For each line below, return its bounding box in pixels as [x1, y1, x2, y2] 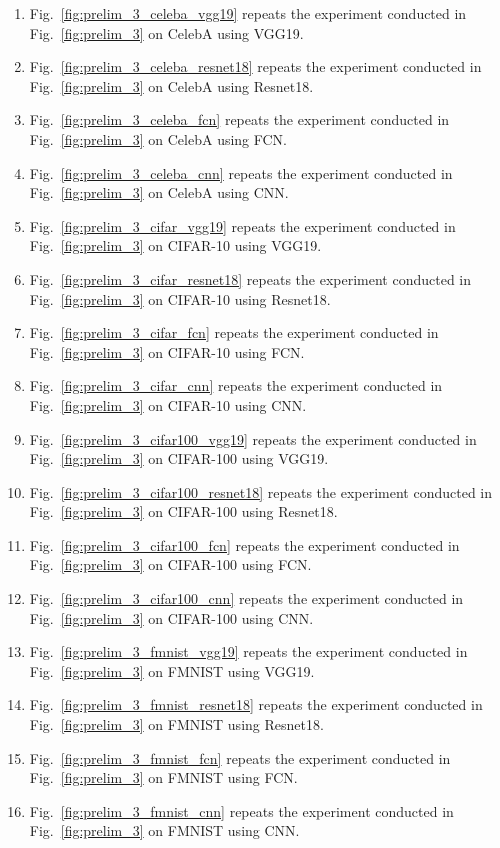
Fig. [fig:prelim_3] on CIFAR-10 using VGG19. [29, 235, 322, 256]
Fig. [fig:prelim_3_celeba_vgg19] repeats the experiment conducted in [29, 3, 467, 23]
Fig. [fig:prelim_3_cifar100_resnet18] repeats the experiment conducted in [29, 481, 493, 502]
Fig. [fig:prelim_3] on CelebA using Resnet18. [29, 75, 314, 96]
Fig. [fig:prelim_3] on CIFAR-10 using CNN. [29, 394, 307, 415]
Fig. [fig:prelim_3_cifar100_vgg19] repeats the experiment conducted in [29, 428, 477, 449]
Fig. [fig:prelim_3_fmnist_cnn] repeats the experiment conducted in [29, 800, 454, 821]
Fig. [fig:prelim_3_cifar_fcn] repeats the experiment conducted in [29, 322, 439, 343]
